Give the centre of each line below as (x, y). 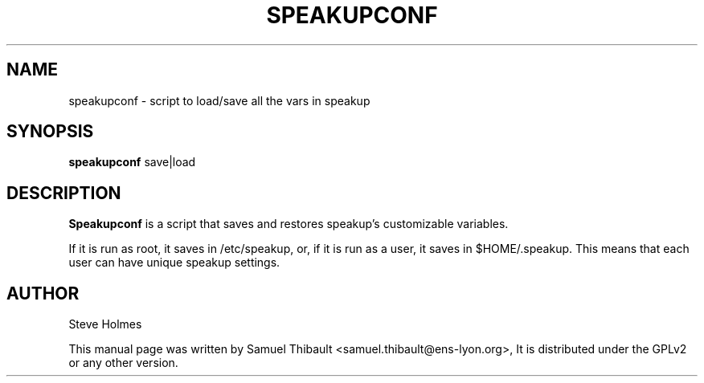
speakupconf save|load (132, 162)
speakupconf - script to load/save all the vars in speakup (219, 100)
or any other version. (123, 363)
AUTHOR (43, 293)
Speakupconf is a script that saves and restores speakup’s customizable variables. (289, 224)
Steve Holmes (105, 324)
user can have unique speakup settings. (174, 263)
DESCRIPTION (64, 193)
